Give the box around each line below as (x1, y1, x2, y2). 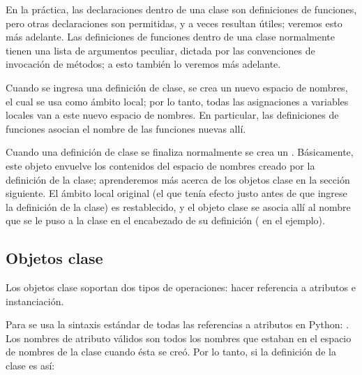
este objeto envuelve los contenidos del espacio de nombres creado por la (6, 158, 315, 172)
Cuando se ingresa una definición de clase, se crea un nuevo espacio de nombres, (6, 80, 348, 94)
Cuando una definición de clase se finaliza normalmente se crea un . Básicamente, (6, 145, 354, 159)
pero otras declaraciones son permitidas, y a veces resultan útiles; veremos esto (6, 15, 342, 30)
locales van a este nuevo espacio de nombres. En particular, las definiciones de (6, 108, 339, 122)
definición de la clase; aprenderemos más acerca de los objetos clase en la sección (6, 172, 350, 186)
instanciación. (6, 293, 64, 308)
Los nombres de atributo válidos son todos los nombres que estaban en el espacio (6, 330, 352, 345)
